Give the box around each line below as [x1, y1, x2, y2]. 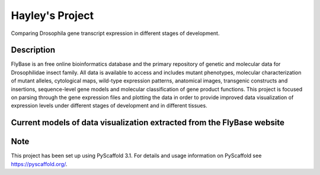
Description [11, 45, 56, 55]
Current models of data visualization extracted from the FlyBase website [11, 117, 284, 128]
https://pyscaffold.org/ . [11, 160, 68, 167]
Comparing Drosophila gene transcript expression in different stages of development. [11, 30, 220, 37]
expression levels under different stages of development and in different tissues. [11, 102, 207, 109]
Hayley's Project [11, 9, 94, 22]
